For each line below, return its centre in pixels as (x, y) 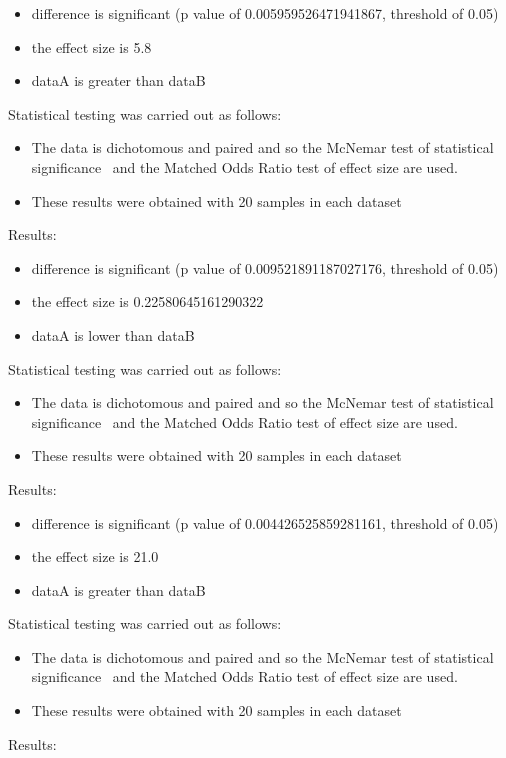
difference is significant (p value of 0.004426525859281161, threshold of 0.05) (265, 522)
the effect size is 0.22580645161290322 (147, 301)
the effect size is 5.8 (91, 46)
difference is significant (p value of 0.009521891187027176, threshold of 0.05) (265, 267)
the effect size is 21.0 (95, 556)
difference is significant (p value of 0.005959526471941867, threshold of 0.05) (265, 13)
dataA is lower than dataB (113, 334)
